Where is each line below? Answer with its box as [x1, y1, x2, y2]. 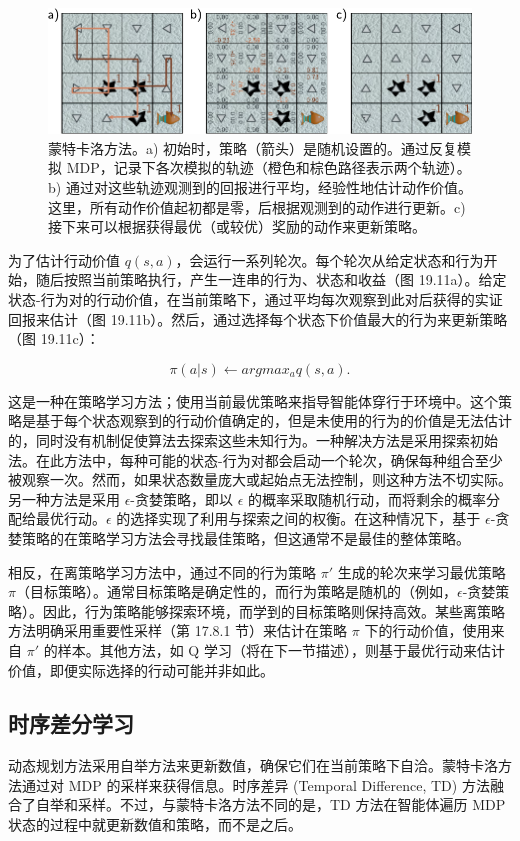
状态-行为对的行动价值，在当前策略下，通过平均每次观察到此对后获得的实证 [8, 289, 503, 309]
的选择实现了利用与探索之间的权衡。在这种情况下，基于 [116, 508, 481, 529]
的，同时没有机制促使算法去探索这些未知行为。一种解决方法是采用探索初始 [8, 429, 498, 450]
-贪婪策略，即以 [130, 488, 234, 509]
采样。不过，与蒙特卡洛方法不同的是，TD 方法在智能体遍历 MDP [77, 794, 506, 815]
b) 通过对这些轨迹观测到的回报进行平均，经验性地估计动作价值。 [48, 177, 472, 198]
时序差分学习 [8, 708, 134, 739]
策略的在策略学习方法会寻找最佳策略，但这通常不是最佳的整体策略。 [21, 527, 470, 548]
